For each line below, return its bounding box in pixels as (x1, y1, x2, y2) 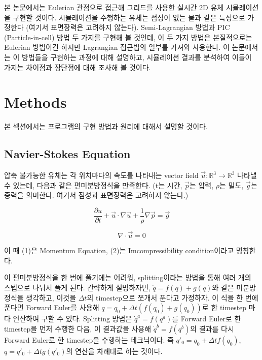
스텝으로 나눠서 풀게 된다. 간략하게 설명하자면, (4, 282, 151, 292)
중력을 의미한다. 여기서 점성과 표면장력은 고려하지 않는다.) (4, 190, 189, 200)
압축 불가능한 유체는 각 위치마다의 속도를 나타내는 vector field (4, 170, 199, 181)
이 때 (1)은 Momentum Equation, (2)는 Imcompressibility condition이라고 (4, 245, 234, 256)
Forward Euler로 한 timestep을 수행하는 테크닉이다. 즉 (4, 334, 174, 345)
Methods (4, 92, 67, 112)
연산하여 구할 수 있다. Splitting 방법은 (13, 313, 132, 324)
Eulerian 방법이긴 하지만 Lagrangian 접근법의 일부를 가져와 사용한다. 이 (4, 42, 230, 52)
